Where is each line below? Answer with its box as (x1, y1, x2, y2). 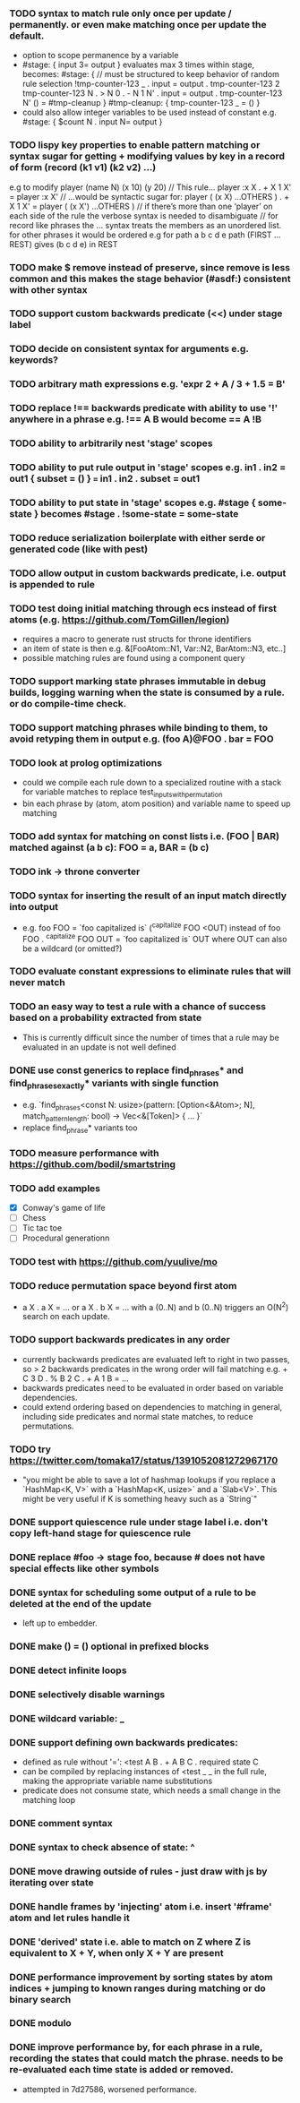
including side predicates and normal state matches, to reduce (21, 1411, 253, 1421)
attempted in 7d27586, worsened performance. (21, 2083, 197, 2094)
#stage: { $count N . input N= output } (21, 116, 163, 127)
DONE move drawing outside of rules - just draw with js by (9, 1865, 268, 1877)
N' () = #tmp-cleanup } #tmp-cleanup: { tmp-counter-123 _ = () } (21, 98, 261, 108)
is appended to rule (9, 578, 96, 590)
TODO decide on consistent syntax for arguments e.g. (9, 343, 249, 356)
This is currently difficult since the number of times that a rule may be (21, 1032, 279, 1043)
